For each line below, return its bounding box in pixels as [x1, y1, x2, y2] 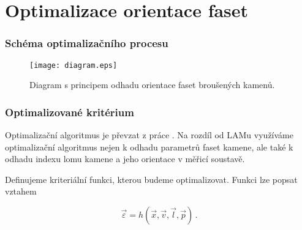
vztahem [5, 185, 37, 198]
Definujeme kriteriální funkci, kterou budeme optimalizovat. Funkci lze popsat [5, 172, 298, 185]
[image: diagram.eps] [29, 61, 118, 70]
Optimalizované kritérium [5, 104, 134, 119]
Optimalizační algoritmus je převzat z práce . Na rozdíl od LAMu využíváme [5, 128, 293, 141]
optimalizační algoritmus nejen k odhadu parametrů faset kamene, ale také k [5, 140, 293, 153]
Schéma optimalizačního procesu [5, 35, 168, 51]
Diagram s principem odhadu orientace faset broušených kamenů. [29, 78, 275, 91]
